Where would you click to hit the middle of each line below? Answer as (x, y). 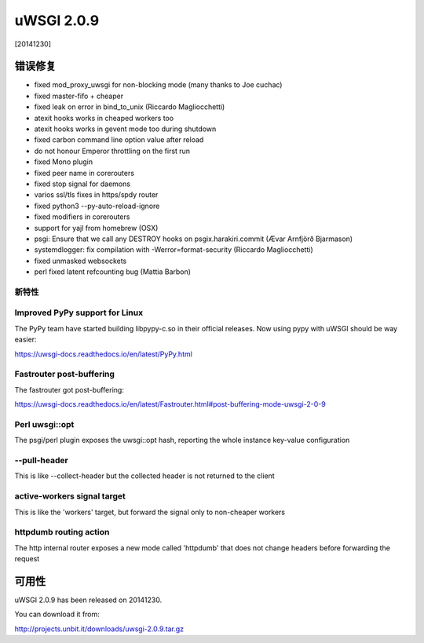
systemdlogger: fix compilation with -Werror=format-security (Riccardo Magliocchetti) (174, 250)
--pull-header (41, 461)
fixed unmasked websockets (80, 261)
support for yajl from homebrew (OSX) (96, 228)
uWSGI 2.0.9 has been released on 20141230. (88, 600)
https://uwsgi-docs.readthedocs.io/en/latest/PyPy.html (103, 354)
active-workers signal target (70, 496)
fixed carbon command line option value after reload (119, 140)
